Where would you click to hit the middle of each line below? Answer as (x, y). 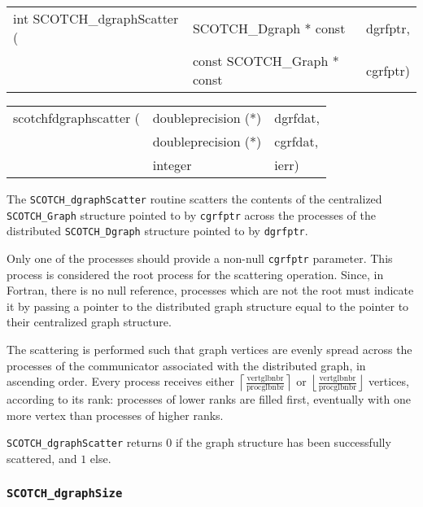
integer (172, 165)
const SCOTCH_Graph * (266, 61)
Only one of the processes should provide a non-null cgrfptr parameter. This (200, 258)
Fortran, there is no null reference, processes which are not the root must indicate (210, 290)
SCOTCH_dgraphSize (65, 493)
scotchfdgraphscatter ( (76, 118)
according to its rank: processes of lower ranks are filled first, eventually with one (209, 399)
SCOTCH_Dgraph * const (269, 28)
